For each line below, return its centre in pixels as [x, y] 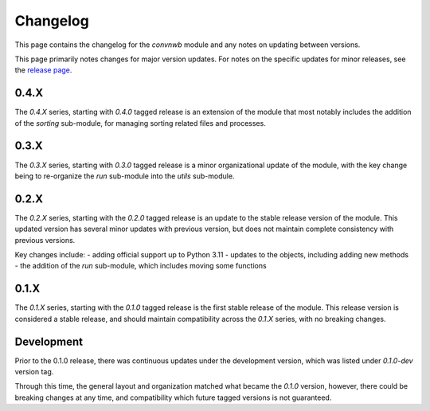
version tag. [34, 371]
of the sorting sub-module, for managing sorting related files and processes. [140, 123]
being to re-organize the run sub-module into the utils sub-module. [125, 176]
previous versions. [45, 240]
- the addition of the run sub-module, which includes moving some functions [141, 266]
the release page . [43, 70]
